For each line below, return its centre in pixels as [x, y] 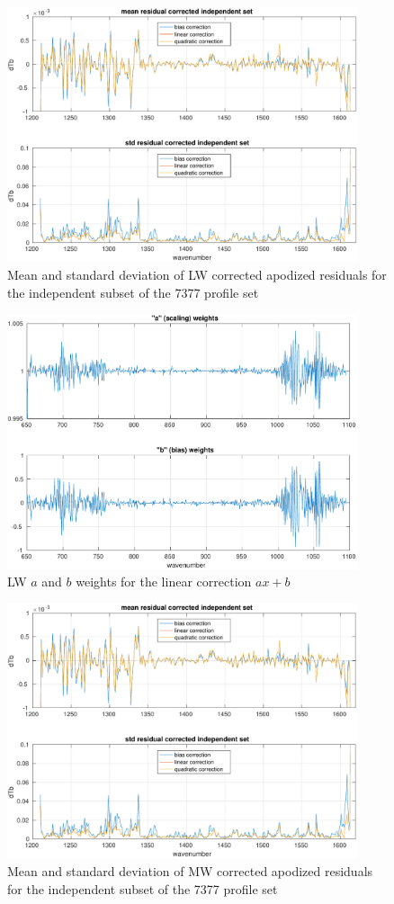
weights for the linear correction [164, 582]
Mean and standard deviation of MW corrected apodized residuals [190, 870]
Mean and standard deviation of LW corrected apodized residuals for [197, 275]
